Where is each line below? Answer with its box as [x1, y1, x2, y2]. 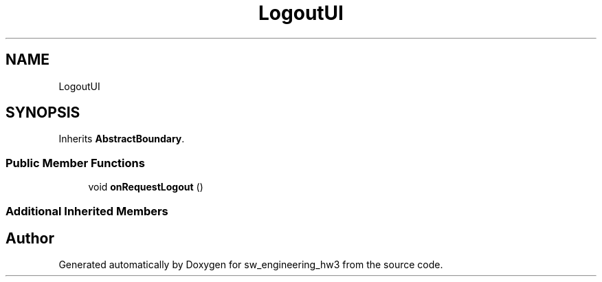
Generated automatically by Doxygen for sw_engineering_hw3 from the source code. [58, 259, 443, 271]
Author [5, 229, 54, 247]
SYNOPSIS [5, 104, 80, 122]
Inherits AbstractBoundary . [58, 133, 185, 145]
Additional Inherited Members [5, 204, 168, 218]
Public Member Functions [5, 155, 145, 170]
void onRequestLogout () [88, 181, 203, 193]
